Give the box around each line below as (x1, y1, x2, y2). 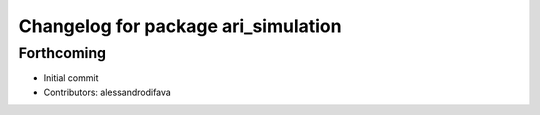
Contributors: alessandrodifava (43, 86, 172, 98)
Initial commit (43, 72, 99, 84)
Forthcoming (18, 44, 107, 62)
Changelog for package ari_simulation (18, 15, 342, 37)
